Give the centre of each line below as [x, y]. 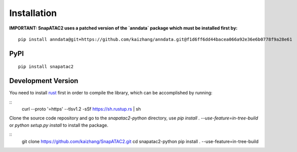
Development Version [44, 81]
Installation [33, 13]
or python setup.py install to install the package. [59, 125]
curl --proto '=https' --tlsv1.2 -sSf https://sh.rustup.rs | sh [81, 109]
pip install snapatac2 [46, 67]
